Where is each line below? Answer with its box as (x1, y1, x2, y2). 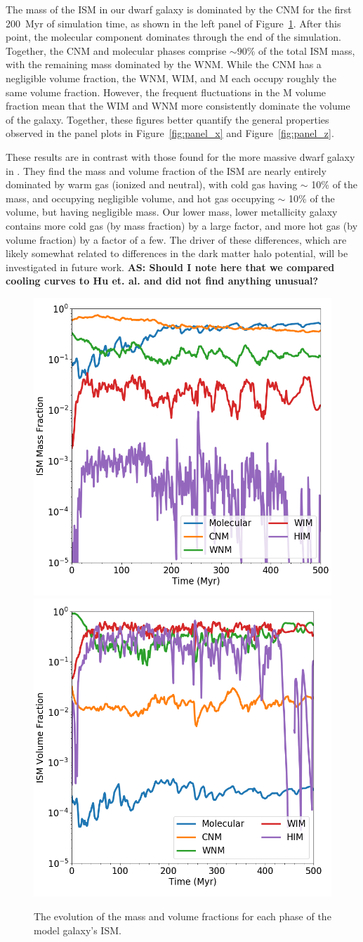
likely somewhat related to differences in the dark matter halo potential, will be (6, 246, 348, 261)
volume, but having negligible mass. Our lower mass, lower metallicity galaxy (6, 204, 338, 219)
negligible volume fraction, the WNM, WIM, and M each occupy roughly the (6, 70, 337, 85)
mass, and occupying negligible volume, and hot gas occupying (6, 190, 275, 205)
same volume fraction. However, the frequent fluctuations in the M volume (6, 84, 326, 99)
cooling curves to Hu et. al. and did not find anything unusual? (6, 273, 319, 288)
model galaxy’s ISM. (34, 922, 121, 937)
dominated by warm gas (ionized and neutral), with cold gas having (6, 177, 298, 192)
